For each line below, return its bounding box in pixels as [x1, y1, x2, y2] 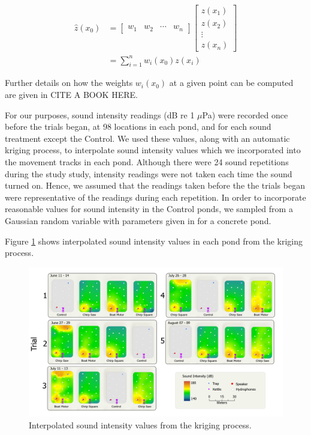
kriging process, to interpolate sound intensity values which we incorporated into [5, 144, 301, 156]
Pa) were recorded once [202, 108, 288, 121]
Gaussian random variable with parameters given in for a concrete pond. [5, 214, 271, 227]
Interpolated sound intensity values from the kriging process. [29, 418, 252, 431]
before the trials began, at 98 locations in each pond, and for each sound [5, 120, 271, 133]
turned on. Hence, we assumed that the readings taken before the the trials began [5, 179, 305, 192]
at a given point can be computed [169, 76, 294, 89]
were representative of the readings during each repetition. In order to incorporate [5, 190, 306, 203]
